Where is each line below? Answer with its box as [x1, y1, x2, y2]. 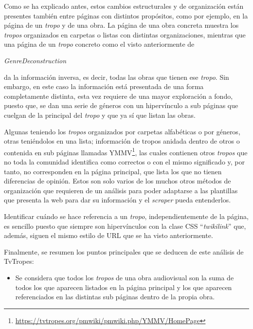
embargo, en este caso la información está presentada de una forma [4, 81, 204, 91]
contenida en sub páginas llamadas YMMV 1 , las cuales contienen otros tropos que [4, 146, 248, 157]
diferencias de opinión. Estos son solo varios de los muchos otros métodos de [4, 176, 231, 186]
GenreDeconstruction [4, 55, 67, 65]
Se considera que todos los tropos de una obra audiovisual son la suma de [15, 272, 234, 282]
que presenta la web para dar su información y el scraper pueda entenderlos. [4, 195, 231, 205]
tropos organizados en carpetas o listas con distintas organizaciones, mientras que [4, 29, 246, 39]
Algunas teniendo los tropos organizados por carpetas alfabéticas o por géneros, [4, 126, 240, 136]
